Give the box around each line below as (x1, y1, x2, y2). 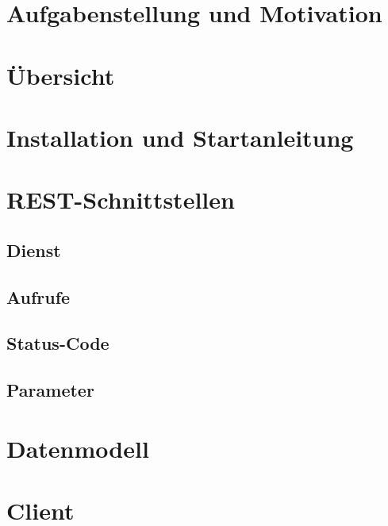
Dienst (6, 237, 61, 262)
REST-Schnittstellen (6, 183, 235, 216)
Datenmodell (6, 432, 149, 464)
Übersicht (6, 59, 115, 91)
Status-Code (6, 331, 109, 355)
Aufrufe (6, 284, 71, 309)
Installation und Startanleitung (6, 121, 354, 153)
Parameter (6, 378, 94, 402)
